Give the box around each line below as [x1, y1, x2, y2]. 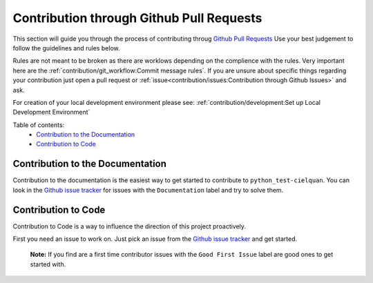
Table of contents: [12, 121, 65, 129]
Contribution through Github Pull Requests [12, 10, 262, 26]
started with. [30, 260, 66, 269]
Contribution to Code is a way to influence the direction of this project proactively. [12, 222, 247, 231]
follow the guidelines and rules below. [12, 43, 120, 52]
